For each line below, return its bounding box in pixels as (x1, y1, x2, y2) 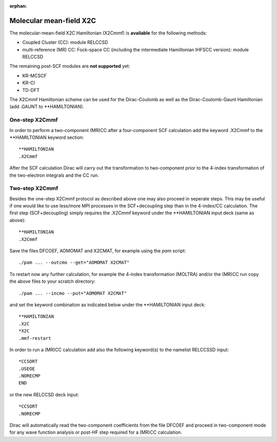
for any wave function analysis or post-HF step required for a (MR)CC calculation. (9, 429, 182, 435)
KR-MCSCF (22, 72, 47, 79)
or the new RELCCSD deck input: (9, 391, 80, 398)
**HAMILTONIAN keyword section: (9, 134, 84, 140)
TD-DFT (22, 87, 39, 93)
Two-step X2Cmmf (9, 185, 58, 192)
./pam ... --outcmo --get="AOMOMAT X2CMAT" (18, 260, 130, 266)
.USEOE (18, 365, 35, 372)
